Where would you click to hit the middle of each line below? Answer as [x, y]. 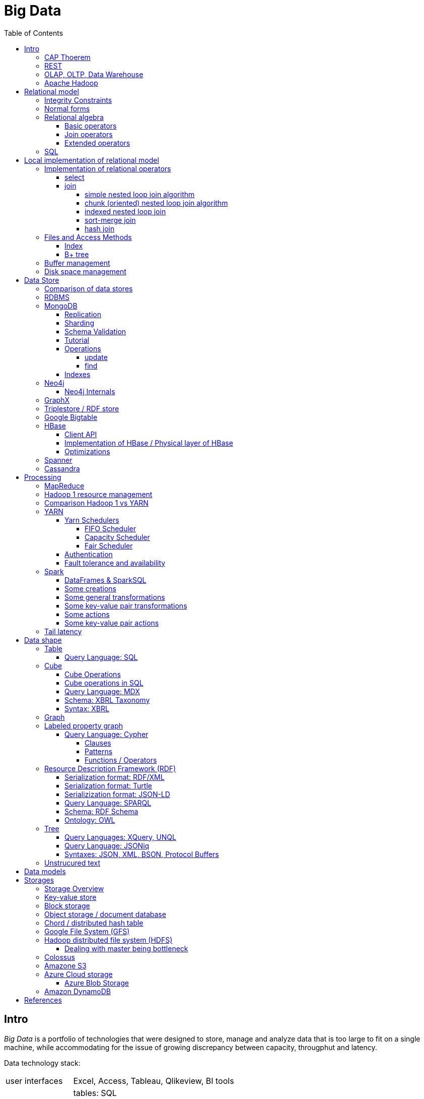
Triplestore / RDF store [82, 408]
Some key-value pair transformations [126, 605]
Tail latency [63, 631]
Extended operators [97, 143]
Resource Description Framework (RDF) [110, 768]
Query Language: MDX [102, 691]
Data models [45, 871]
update [96, 357]
